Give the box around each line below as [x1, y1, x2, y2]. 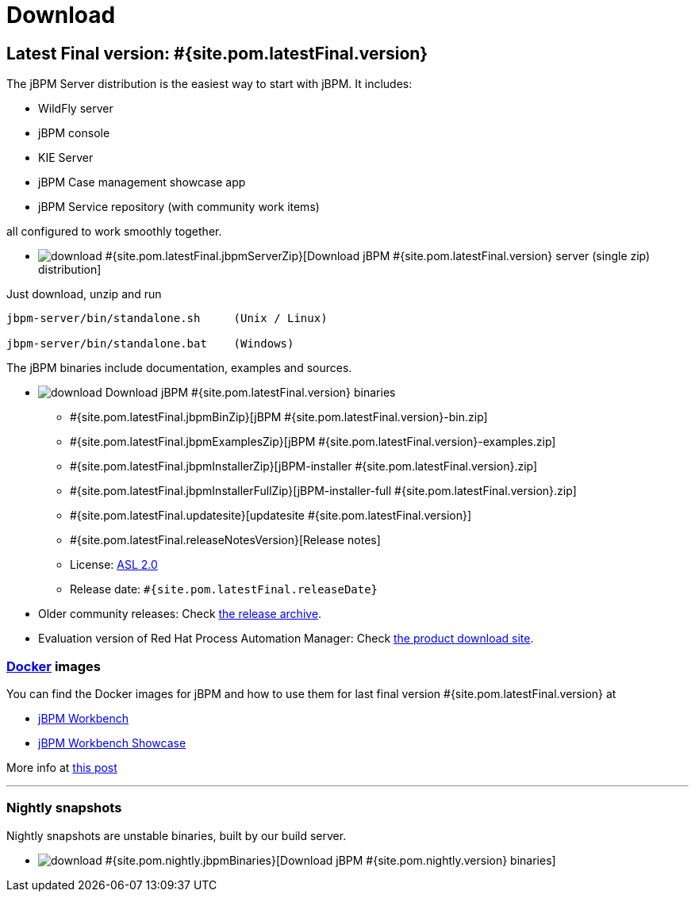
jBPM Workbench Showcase [38, 735, 186, 750]
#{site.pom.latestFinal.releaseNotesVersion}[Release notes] [70, 533, 381, 547]
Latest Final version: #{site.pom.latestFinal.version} [6, 43, 428, 63]
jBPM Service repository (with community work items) [38, 200, 320, 214]
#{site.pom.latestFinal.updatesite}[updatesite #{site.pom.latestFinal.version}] [70, 508, 472, 523]
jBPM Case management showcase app [38, 175, 246, 190]
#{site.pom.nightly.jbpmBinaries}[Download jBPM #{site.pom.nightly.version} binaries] [105, 853, 556, 867]
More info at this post [6, 760, 117, 774]
